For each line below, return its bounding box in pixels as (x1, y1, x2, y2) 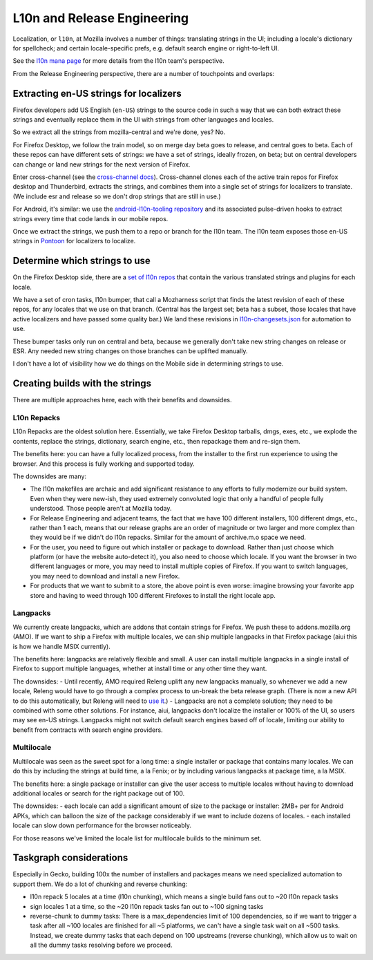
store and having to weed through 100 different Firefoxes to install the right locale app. (30, 591, 276, 599)
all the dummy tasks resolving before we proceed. (30, 941, 173, 950)
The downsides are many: (12, 472, 86, 480)
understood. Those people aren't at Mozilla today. (30, 505, 172, 513)
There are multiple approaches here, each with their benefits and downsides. (12, 396, 232, 404)
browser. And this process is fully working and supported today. (12, 460, 195, 468)
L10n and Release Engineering (12, 10, 189, 26)
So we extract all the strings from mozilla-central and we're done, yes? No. (12, 128, 226, 136)
